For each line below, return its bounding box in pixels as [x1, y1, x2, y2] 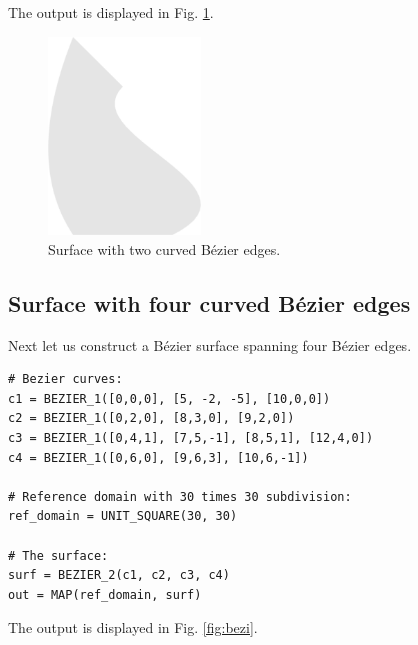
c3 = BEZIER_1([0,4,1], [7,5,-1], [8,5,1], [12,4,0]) [8, 431, 374, 445]
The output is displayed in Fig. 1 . [8, 2, 214, 22]
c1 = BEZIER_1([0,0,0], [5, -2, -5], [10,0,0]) [8, 391, 331, 406]
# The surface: [8, 548, 109, 563]
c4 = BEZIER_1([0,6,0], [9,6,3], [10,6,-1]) [8, 450, 309, 465]
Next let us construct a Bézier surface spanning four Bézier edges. [8, 334, 412, 355]
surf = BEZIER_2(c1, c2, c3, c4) [8, 568, 230, 583]
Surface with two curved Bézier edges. [48, 238, 281, 259]
